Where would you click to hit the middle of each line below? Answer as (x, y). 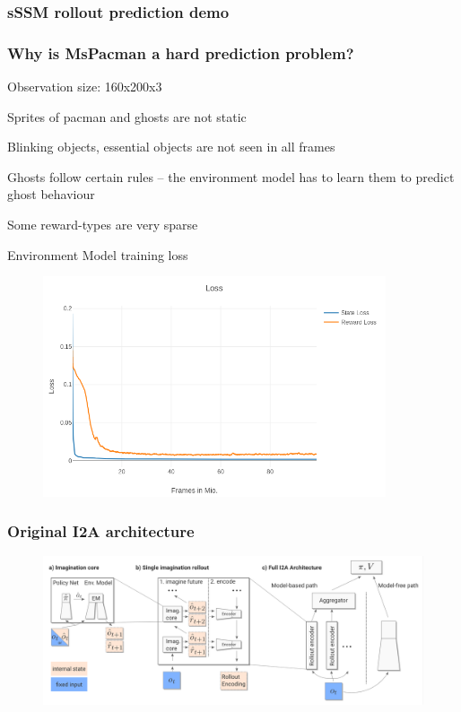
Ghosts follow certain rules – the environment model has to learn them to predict (231, 176)
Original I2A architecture (101, 531)
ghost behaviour (51, 194)
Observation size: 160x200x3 (85, 87)
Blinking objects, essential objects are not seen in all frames (171, 147)
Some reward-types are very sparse (103, 225)
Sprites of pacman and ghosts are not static (127, 116)
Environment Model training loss (98, 254)
